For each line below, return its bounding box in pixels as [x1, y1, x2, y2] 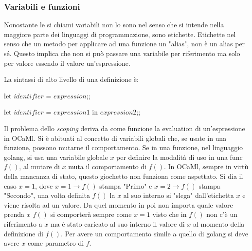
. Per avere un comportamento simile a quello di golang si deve [60, 228, 248, 238]
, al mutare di [19, 161, 60, 172]
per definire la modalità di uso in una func [116, 152, 243, 162]
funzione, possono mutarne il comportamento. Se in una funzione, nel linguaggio [4, 142, 243, 153]
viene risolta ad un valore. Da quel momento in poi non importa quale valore [4, 199, 233, 210]
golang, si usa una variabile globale [4, 152, 108, 162]
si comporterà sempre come [50, 209, 132, 219]
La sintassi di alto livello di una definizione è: [4, 74, 139, 84]
